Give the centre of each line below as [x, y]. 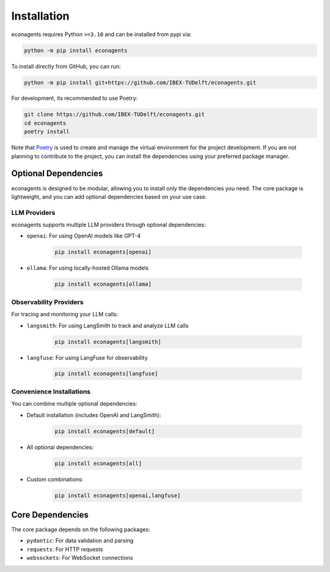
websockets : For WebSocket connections [80, 558]
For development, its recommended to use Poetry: [75, 98]
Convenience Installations [51, 392]
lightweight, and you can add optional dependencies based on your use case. [109, 196]
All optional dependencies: [60, 447]
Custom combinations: [55, 479]
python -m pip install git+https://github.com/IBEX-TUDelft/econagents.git [140, 82]
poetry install [47, 132]
